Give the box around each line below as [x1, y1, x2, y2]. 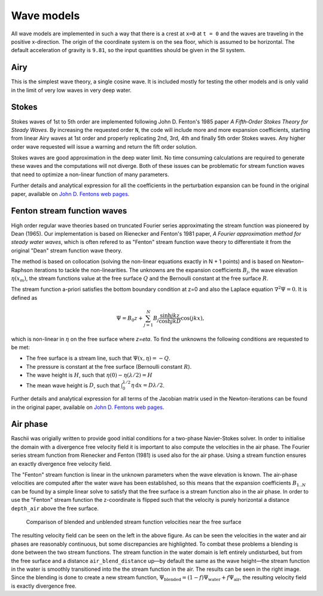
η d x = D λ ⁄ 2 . [130, 381, 164, 389]
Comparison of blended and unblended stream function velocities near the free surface [26, 518, 242, 525]
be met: [11, 344, 30, 351]
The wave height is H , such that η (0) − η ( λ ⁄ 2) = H [26, 372, 153, 379]
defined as [11, 294, 38, 301]
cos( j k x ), [180, 315, 205, 321]
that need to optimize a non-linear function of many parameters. [11, 171, 170, 178]
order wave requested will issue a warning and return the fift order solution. [11, 143, 197, 150]
